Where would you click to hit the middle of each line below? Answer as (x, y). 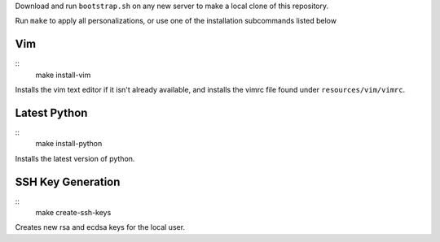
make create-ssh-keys (73, 213)
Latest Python (51, 112)
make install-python (69, 144)
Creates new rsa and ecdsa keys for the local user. (100, 227)
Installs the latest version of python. (75, 158)
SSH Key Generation (68, 181)
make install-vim (63, 75)
